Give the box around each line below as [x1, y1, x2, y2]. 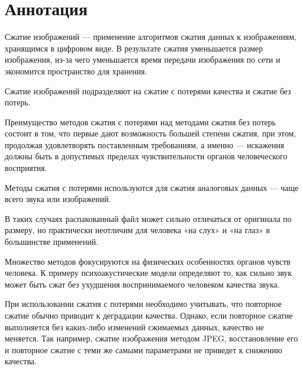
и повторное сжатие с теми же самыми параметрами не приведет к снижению [5, 343, 283, 356]
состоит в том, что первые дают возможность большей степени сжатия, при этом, [5, 127, 296, 139]
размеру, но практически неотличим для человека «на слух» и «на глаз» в [5, 224, 270, 236]
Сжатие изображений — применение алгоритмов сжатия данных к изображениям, [5, 30, 297, 43]
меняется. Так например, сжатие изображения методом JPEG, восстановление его [5, 332, 298, 344]
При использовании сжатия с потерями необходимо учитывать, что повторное [5, 298, 282, 310]
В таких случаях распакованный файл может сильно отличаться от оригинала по [5, 212, 292, 224]
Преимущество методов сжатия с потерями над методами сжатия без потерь [5, 115, 276, 128]
